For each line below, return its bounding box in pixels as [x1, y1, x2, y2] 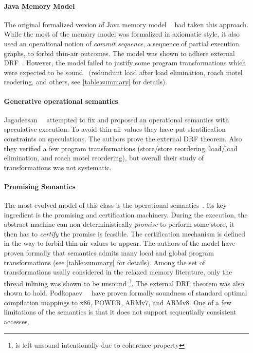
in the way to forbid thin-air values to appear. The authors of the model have [4, 238, 235, 248]
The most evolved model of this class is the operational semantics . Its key [4, 200, 227, 210]
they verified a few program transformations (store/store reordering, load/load [4, 143, 238, 153]
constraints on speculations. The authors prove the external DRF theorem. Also [4, 133, 242, 143]
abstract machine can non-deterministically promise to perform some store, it [4, 219, 235, 229]
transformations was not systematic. [4, 162, 111, 172]
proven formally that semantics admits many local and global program [4, 248, 214, 258]
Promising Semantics [4, 181, 76, 191]
